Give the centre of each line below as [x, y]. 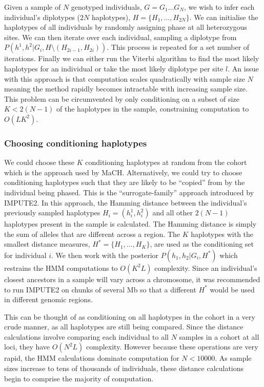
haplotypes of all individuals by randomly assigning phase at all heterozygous [126, 27]
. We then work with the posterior [105, 255]
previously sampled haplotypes [52, 213]
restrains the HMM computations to [61, 268]
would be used [232, 289]
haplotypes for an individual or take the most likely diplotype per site [114, 68]
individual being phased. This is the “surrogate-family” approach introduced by [129, 192]
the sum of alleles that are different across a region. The [92, 234]
